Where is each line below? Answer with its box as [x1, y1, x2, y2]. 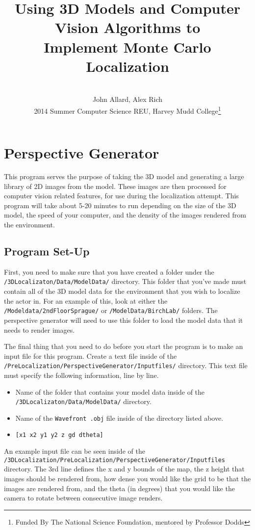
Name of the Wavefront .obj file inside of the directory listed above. [15, 412, 224, 423]
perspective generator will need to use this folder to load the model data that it [4, 314, 243, 325]
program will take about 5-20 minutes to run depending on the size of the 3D [4, 200, 236, 210]
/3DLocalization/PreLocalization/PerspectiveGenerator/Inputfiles [4, 456, 226, 464]
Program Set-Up [4, 244, 90, 259]
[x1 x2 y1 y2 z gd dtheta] [15, 432, 103, 439]
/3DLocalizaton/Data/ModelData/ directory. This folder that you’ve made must [4, 276, 247, 286]
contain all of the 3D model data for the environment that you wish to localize [4, 286, 240, 296]
